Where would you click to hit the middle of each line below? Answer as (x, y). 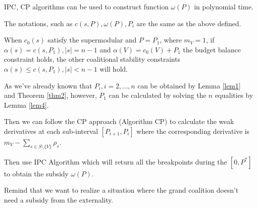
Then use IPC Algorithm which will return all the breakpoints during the (116, 161)
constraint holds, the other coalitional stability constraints (92, 59)
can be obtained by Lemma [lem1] (189, 85)
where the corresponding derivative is (193, 131)
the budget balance (212, 49)
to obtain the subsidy (36, 173)
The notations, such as (38, 23)
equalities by (234, 95)
